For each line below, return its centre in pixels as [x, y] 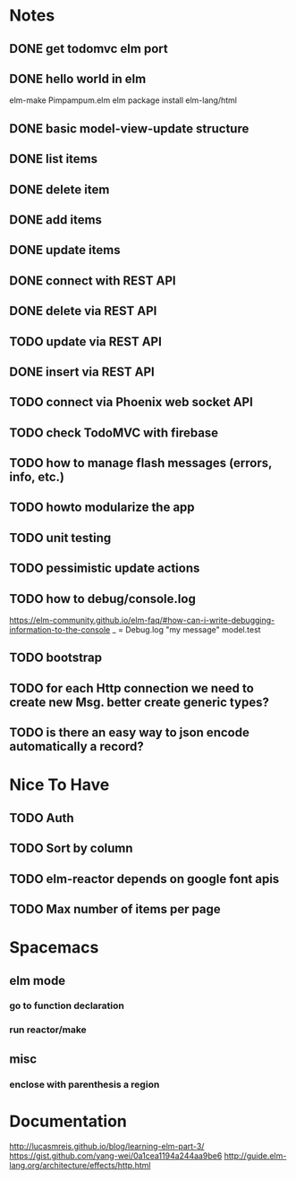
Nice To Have [59, 785]
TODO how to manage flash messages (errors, [141, 463]
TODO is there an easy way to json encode [130, 733]
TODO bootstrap [56, 658]
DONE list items [54, 159]
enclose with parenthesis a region [85, 1084]
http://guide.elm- [255, 1156]
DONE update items [65, 250]
